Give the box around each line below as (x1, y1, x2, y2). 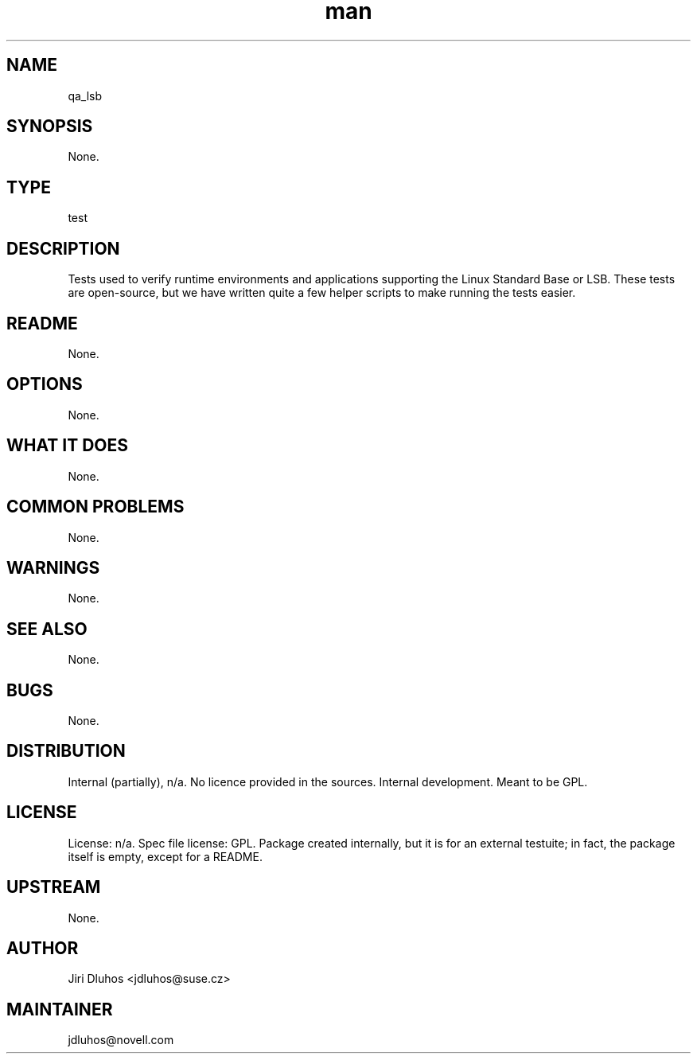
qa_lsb (68, 88, 103, 103)
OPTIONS (6, 374, 83, 395)
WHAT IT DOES (6, 435, 129, 456)
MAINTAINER (6, 999, 113, 1019)
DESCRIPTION (6, 238, 120, 259)
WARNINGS (6, 557, 100, 578)
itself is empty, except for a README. (68, 849, 263, 863)
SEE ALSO (6, 618, 88, 639)
